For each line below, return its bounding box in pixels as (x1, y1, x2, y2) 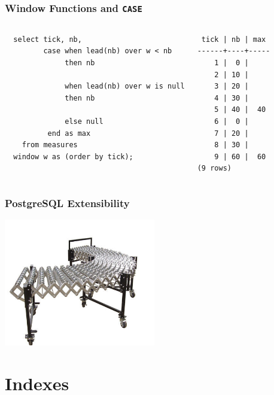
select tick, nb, (13, 35, 82, 44)
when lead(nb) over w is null (65, 82, 185, 91)
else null (65, 117, 103, 126)
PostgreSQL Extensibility (5, 195, 130, 210)
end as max (47, 129, 91, 138)
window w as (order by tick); (13, 152, 133, 161)
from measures (22, 141, 78, 150)
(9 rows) (197, 164, 232, 173)
